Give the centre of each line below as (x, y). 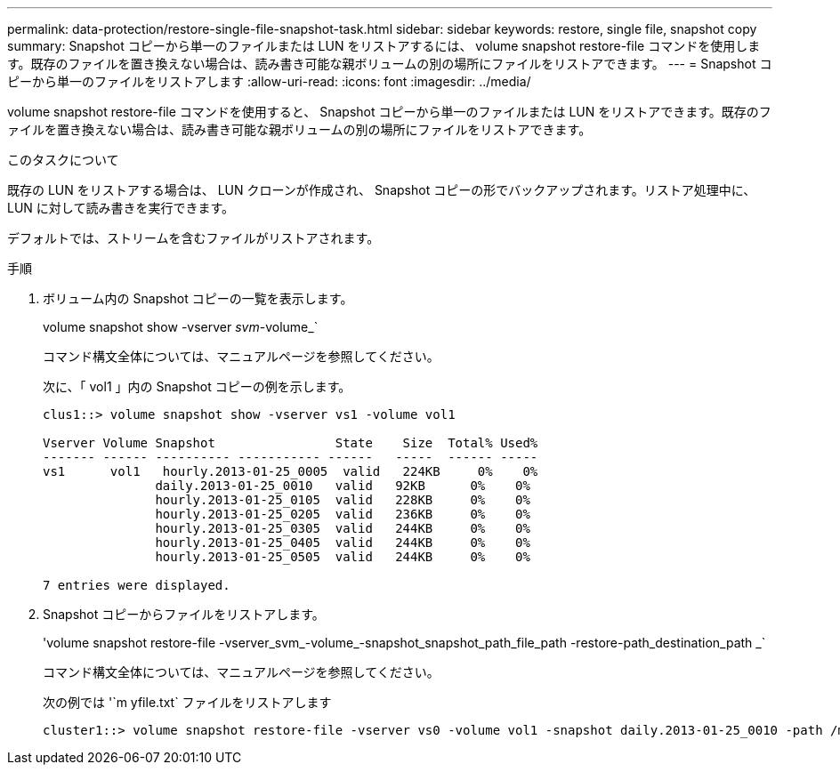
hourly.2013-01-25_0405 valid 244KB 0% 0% (343, 543)
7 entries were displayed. (137, 585)
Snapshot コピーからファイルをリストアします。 (184, 614)
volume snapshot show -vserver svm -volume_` (181, 327)
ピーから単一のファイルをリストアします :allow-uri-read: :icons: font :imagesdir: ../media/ (269, 81)
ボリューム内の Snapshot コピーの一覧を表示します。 (198, 298)
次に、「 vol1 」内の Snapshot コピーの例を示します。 (197, 386)
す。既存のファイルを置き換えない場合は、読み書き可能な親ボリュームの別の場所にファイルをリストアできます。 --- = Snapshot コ (390, 64)
